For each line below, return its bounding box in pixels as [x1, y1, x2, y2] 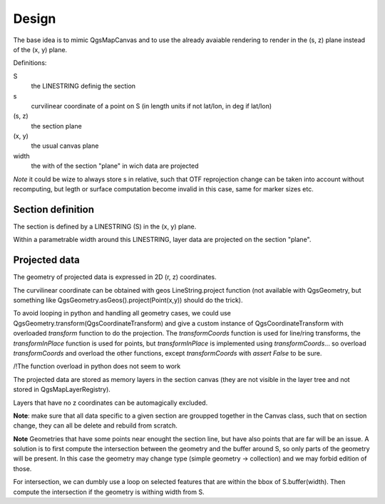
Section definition [13, 203, 94, 216]
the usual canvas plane [31, 141, 99, 150]
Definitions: [13, 59, 47, 67]
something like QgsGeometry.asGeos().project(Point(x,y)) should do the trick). [13, 296, 243, 304]
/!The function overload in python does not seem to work [13, 362, 181, 371]
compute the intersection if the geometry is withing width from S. [13, 488, 205, 496]
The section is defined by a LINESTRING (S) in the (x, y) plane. [13, 222, 197, 231]
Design [13, 11, 56, 26]
